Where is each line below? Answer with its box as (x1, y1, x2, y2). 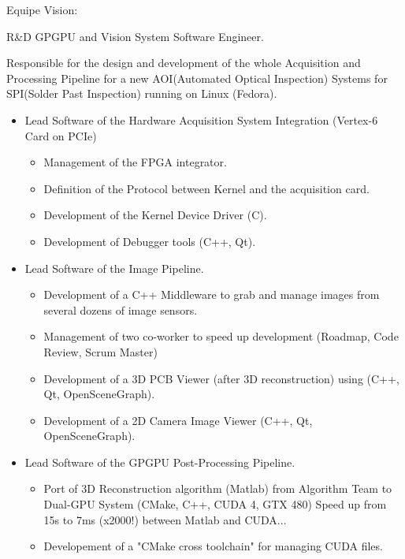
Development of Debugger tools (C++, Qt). (43, 233, 256, 249)
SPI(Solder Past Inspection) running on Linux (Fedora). (6, 85, 277, 102)
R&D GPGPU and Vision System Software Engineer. (6, 28, 264, 44)
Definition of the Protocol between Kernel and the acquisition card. (43, 180, 370, 196)
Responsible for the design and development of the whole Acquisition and (6, 54, 361, 71)
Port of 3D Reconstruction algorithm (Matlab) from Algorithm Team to (43, 480, 392, 497)
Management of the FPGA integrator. (43, 154, 227, 170)
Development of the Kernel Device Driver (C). (43, 207, 267, 223)
